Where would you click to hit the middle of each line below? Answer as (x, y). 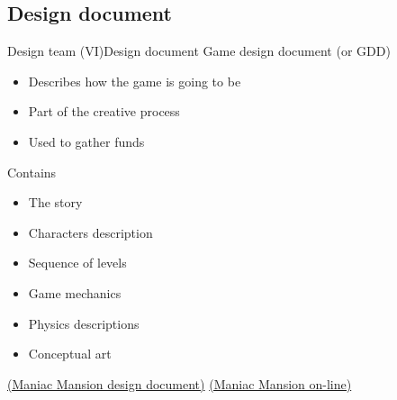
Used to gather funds (86, 141)
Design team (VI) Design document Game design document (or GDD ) (199, 51)
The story (55, 202)
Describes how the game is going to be (135, 81)
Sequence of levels (77, 263)
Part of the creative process (104, 111)
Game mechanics (75, 292)
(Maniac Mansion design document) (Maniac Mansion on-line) (180, 383)
